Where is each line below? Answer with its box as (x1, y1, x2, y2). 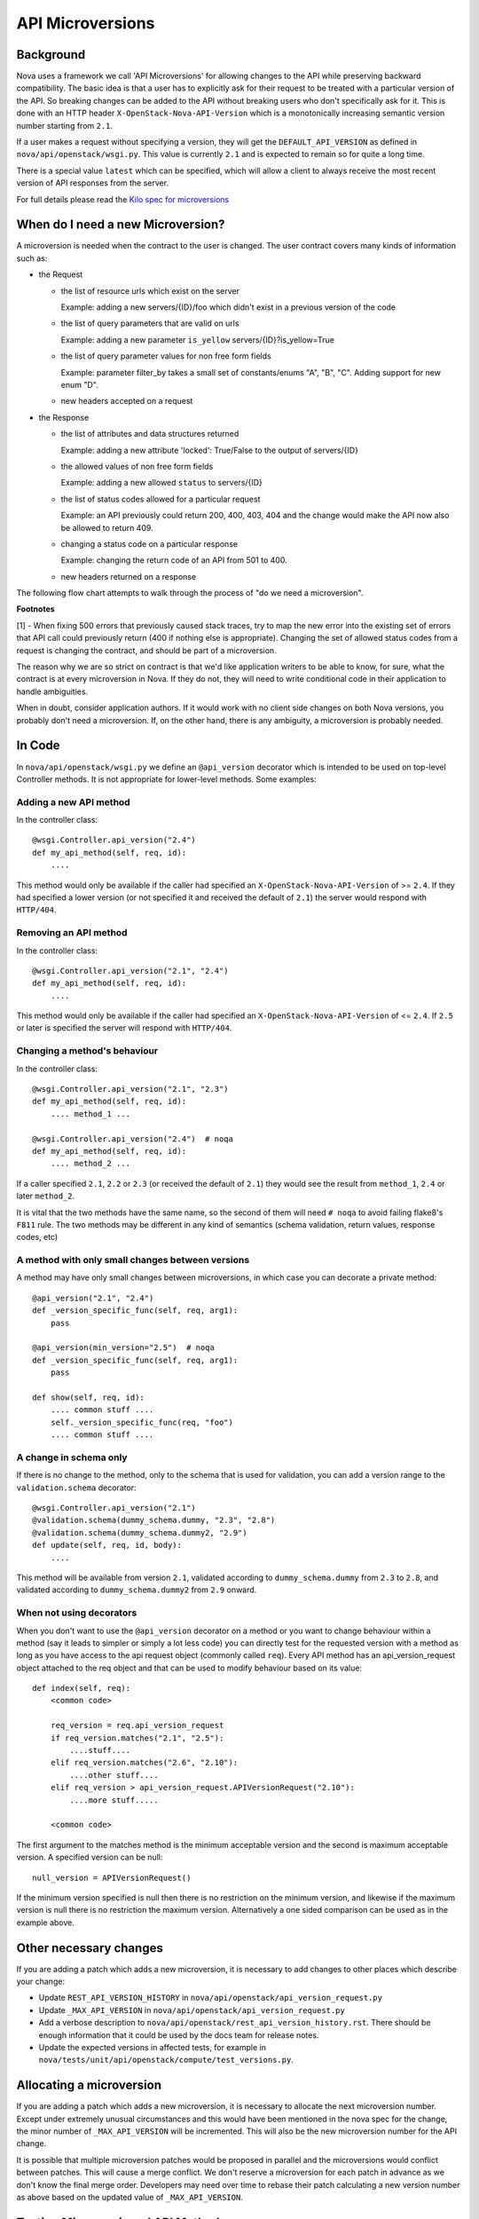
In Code (16, 738, 61, 754)
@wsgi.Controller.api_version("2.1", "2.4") (32, 966, 230, 975)
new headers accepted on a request (60, 396, 193, 407)
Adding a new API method (16, 795, 130, 808)
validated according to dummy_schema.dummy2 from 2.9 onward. (16, 1584, 257, 1595)
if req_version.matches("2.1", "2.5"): (50, 1733, 224, 1743)
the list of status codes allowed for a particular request (60, 494, 261, 504)
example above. (16, 1917, 75, 1928)
